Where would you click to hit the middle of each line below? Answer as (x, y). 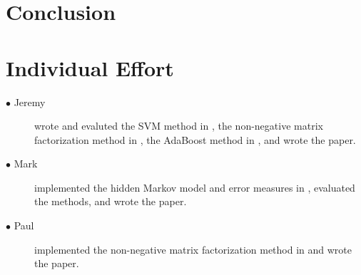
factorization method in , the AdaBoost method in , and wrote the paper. (195, 139)
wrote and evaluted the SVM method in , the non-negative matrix (179, 126)
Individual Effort (90, 67)
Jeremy (30, 102)
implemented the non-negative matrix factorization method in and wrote (193, 249)
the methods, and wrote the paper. (111, 201)
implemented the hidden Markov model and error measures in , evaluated (195, 187)
